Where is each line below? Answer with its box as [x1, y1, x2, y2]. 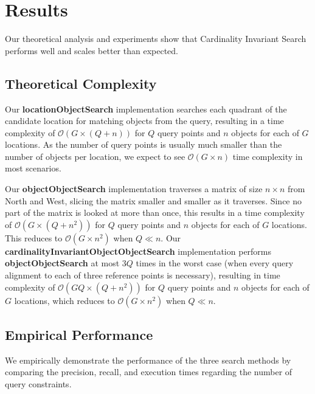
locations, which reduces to [14, 294, 115, 306]
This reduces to [5, 231, 63, 244]
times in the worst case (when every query [136, 257, 294, 269]
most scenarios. [5, 162, 61, 175]
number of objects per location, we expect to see [5, 150, 185, 162]
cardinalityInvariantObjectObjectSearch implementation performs [5, 244, 272, 257]
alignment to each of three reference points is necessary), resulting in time [5, 269, 280, 282]
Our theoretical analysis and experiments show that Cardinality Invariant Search [5, 32, 306, 45]
